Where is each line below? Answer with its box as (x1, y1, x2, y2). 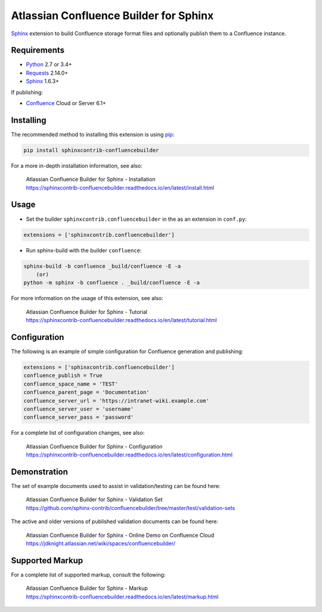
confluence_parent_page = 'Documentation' (23, 389, 150, 396)
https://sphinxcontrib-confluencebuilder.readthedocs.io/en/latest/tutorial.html (26, 317, 217, 324)
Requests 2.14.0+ (26, 69, 69, 76)
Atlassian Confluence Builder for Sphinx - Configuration (26, 443, 163, 450)
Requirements (11, 45, 65, 55)
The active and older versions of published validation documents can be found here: (11, 518, 219, 525)
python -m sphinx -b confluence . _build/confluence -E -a (23, 279, 200, 286)
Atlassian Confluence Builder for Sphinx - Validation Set (26, 496, 163, 503)
